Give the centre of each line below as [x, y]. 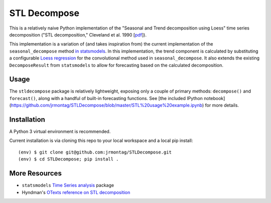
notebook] [214, 98]
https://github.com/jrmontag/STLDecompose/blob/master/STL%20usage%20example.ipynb [107, 105]
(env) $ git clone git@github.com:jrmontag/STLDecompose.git [95, 152]
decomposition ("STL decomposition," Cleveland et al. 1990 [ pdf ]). [78, 34]
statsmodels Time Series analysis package [68, 185]
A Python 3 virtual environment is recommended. [60, 131]
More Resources [36, 173]
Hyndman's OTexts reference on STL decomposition [76, 192]
